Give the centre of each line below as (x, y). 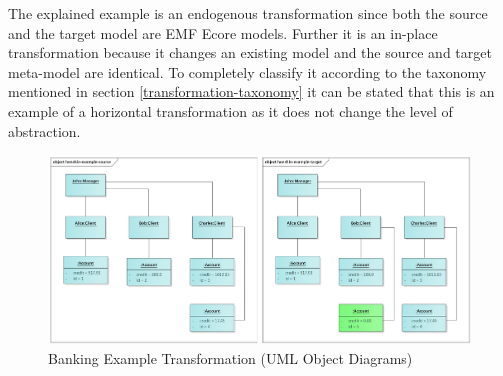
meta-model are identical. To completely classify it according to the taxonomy (247, 71)
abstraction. (44, 130)
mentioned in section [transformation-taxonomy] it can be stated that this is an (251, 91)
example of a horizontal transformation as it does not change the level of (230, 110)
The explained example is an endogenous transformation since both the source (248, 13)
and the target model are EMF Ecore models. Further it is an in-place (223, 32)
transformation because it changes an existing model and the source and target (250, 52)
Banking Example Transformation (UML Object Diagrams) (230, 358)
